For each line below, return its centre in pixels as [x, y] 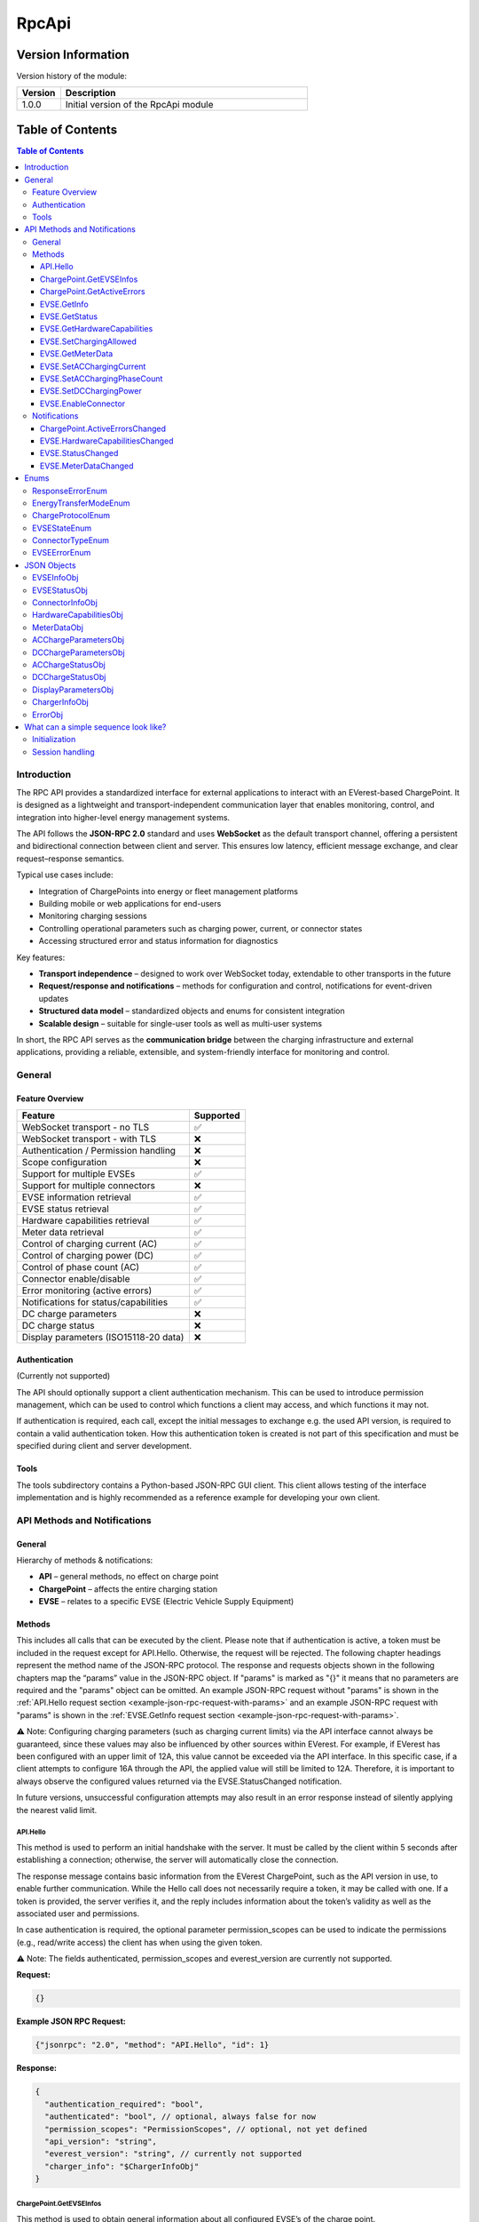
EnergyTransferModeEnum [81, 503]
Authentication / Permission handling [99, 1151]
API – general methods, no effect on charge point [129, 1577]
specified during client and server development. [104, 1446]
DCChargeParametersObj [79, 652]
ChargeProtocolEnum [71, 516]
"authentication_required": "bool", [124, 2104]
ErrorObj [48, 715]
